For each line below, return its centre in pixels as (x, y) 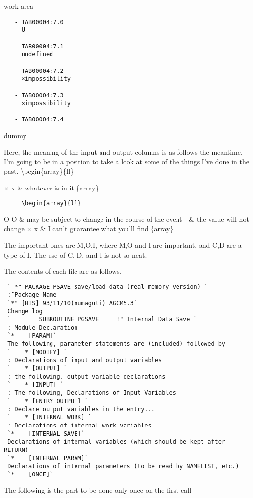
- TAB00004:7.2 (39, 71)
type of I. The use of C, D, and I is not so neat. (76, 254)
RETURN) (16, 450)
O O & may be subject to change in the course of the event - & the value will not (126, 219)
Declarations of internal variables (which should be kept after (116, 442)
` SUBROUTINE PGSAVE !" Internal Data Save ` (102, 320)
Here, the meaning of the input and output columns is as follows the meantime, (123, 152)
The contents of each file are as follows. (63, 271)
